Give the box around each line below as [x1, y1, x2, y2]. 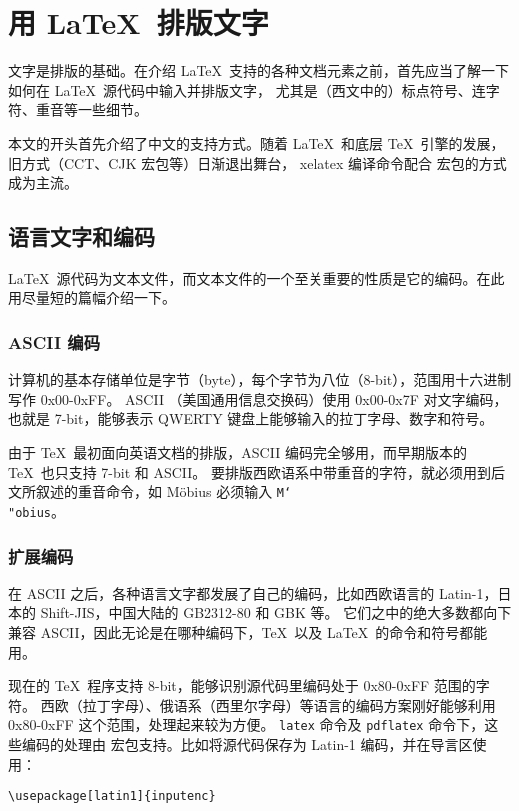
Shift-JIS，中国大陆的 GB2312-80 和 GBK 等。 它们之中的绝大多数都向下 [40, 602, 512, 623]
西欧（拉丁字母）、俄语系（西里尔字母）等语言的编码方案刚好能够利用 [40, 694, 496, 715]
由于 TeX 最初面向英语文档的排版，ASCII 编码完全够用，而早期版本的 [8, 442, 467, 463]
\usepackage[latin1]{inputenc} [8, 789, 216, 804]
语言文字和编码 [8, 221, 155, 252]
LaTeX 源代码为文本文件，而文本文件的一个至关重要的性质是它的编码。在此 [8, 267, 505, 288]
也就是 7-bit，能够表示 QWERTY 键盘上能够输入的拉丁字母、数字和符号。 [8, 408, 494, 429]
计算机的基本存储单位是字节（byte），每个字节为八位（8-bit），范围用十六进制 [8, 369, 512, 390]
